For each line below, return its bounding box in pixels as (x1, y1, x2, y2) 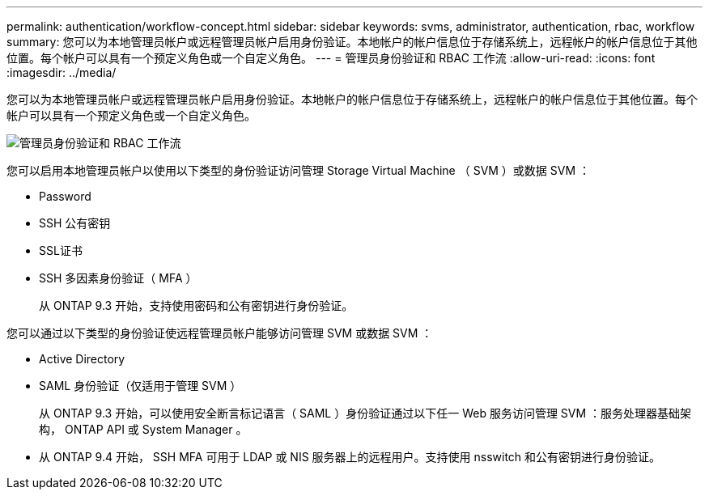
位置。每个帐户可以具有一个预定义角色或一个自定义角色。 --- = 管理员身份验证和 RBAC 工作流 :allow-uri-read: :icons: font (6, 51, 656, 65)
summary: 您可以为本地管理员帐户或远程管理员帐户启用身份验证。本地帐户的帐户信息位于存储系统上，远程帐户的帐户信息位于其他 (6, 35, 698, 49)
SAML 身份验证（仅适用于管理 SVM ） (39, 379, 242, 392)
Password (39, 189, 91, 203)
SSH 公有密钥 (39, 216, 111, 230)
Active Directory (39, 352, 125, 366)
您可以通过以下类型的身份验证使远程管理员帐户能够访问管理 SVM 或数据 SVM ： (6, 326, 433, 340)
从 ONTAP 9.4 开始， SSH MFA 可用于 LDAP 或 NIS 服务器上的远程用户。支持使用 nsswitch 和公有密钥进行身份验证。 (39, 450, 661, 464)
